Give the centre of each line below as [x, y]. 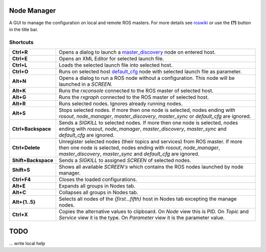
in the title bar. [24, 29]
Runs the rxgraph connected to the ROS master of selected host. [134, 97]
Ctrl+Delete [26, 148]
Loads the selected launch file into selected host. [116, 65]
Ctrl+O [20, 72]
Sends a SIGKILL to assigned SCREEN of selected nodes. [125, 160]
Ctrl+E [20, 59]
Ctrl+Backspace [32, 129]
